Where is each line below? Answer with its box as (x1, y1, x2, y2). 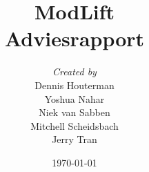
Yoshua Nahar (44, 91, 105, 106)
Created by (52, 64, 97, 79)
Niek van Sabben (39, 105, 110, 120)
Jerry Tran (52, 132, 97, 146)
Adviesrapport (4, 24, 145, 52)
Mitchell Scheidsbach (30, 118, 119, 133)
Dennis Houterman (34, 77, 115, 92)
